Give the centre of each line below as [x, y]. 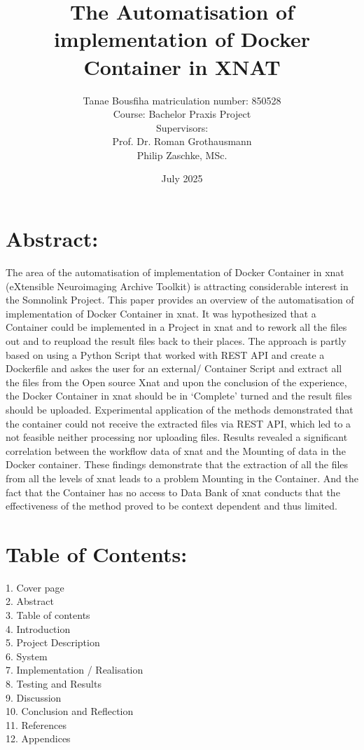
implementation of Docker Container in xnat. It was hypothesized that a [161, 313]
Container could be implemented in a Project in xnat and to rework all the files [176, 327]
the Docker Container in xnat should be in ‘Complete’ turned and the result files [179, 396]
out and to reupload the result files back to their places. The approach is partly [176, 340]
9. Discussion [34, 697]
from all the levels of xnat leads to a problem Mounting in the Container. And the [182, 478]
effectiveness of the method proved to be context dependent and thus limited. [171, 506]
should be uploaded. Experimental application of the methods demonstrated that [180, 409]
